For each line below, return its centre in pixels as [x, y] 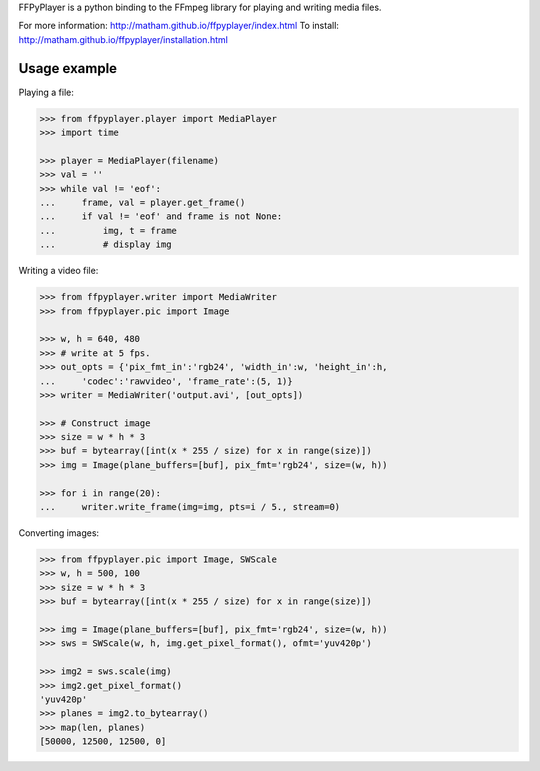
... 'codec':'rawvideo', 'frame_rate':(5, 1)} [166, 381]
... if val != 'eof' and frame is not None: [161, 216]
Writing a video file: [58, 271]
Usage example [68, 68]
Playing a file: [46, 92]
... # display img [105, 244]
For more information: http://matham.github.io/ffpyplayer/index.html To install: [179, 26]
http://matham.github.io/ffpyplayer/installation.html [123, 39]
